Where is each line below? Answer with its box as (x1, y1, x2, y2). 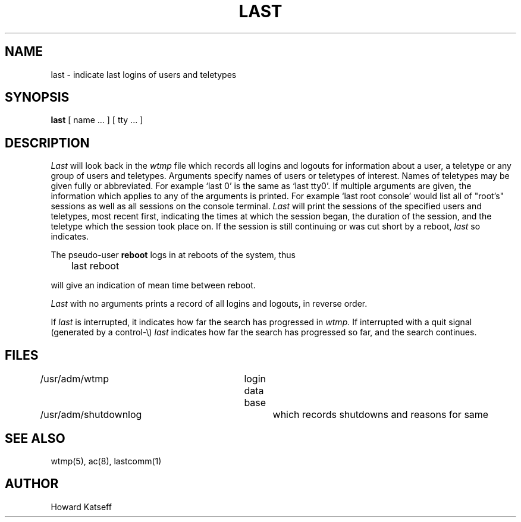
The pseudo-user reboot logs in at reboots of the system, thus (51, 250, 296, 260)
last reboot (71, 260, 120, 272)
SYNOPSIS (5, 90, 70, 105)
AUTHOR (5, 476, 59, 492)
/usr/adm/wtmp (40, 373, 109, 385)
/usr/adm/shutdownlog (40, 408, 142, 421)
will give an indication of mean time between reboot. (51, 280, 256, 291)
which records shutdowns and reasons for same (272, 408, 489, 421)
